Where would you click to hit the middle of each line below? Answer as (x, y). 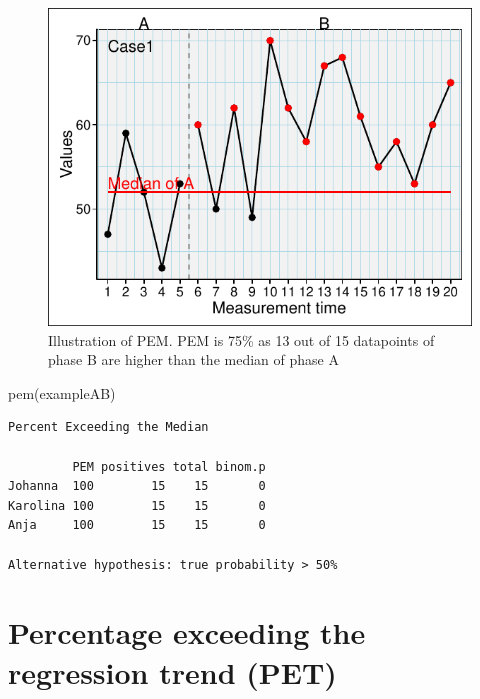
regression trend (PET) (172, 671)
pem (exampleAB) (62, 392)
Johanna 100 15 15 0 (137, 486)
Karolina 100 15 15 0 (137, 505)
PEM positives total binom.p (169, 466)
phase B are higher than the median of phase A (193, 359)
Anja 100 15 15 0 (137, 525)
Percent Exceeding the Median (108, 427)
